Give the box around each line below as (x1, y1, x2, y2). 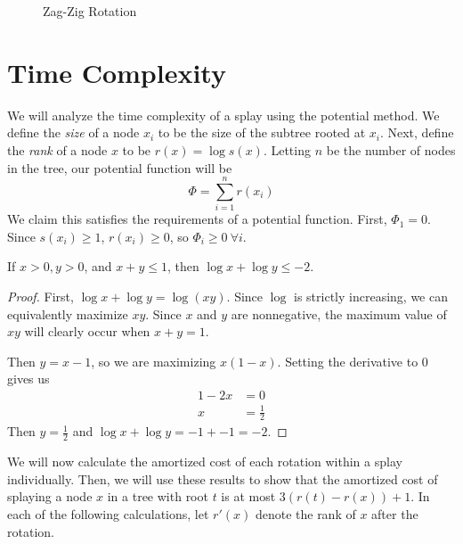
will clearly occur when (24, 322, 150, 341)
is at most (221, 487, 276, 506)
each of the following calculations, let (7, 504, 209, 523)
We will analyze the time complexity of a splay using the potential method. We (7, 105, 440, 124)
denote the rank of (255, 504, 356, 523)
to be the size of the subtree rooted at (158, 123, 366, 142)
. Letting (263, 140, 311, 159)
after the (371, 504, 418, 523)
